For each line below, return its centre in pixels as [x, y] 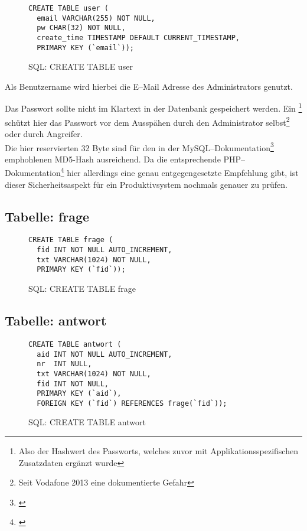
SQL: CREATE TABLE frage [82, 289]
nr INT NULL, [64, 364]
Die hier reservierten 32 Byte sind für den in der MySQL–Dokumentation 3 [139, 146]
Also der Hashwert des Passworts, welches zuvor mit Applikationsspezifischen [158, 451]
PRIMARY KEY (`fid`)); [81, 270]
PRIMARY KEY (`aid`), [79, 394]
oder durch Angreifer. [44, 133]
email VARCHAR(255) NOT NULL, [96, 18]
